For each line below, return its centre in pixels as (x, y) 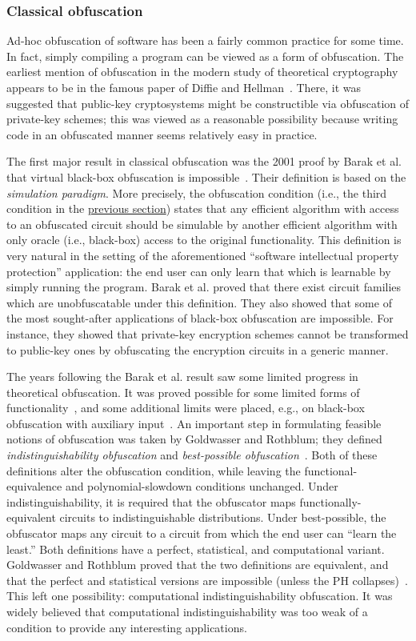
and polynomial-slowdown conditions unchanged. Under (202, 486)
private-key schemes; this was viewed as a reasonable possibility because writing (202, 119)
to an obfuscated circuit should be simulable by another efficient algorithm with (202, 224)
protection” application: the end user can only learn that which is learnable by (199, 271)
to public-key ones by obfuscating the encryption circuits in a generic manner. (198, 349)
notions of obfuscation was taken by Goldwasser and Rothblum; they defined (194, 439)
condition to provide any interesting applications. (127, 627)
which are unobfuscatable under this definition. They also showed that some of (199, 302)
